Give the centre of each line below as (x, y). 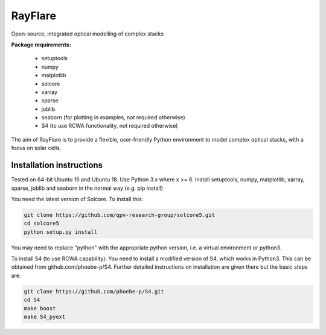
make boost (40, 308)
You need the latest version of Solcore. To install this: (77, 199)
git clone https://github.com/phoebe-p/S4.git (94, 291)
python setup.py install (61, 232)
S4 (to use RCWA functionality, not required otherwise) (110, 126)
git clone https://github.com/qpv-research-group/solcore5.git (120, 215)
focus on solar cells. (36, 148)
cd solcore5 (42, 224)
